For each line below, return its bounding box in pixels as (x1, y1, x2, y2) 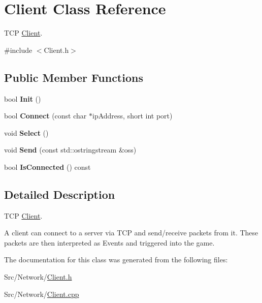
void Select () (4, 127, 49, 138)
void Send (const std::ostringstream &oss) (4, 144, 137, 155)
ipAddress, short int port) (92, 110, 173, 121)
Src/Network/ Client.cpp (4, 288, 79, 299)
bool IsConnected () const (4, 161, 91, 172)
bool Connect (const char (4, 110, 87, 121)
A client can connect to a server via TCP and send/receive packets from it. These (4, 227, 258, 238)
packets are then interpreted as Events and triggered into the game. (4, 237, 215, 248)
